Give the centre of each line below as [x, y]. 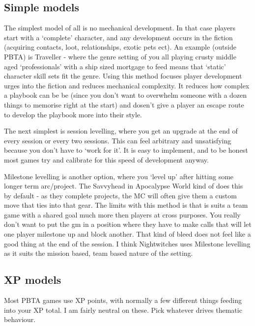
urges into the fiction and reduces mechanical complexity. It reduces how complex [127, 85]
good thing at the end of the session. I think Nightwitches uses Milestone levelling [127, 243]
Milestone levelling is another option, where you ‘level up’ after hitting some [119, 176]
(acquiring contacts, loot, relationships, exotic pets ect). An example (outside [120, 47]
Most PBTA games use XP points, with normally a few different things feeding [123, 300]
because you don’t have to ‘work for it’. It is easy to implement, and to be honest [126, 150]
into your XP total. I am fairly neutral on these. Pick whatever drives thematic [123, 310]
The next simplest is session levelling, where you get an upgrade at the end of [121, 131]
